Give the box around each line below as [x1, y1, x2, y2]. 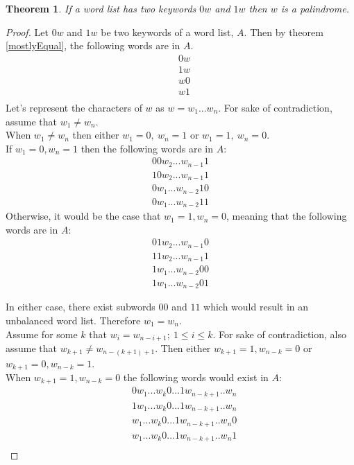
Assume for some [6, 326, 78, 341]
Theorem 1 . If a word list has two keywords [6, 1, 196, 15]
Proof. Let [6, 24, 49, 39]
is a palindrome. [280, 1, 350, 15]
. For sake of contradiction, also [212, 326, 346, 341]
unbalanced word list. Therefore [6, 313, 141, 327]
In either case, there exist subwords [6, 299, 155, 314]
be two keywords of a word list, [101, 24, 234, 39]
